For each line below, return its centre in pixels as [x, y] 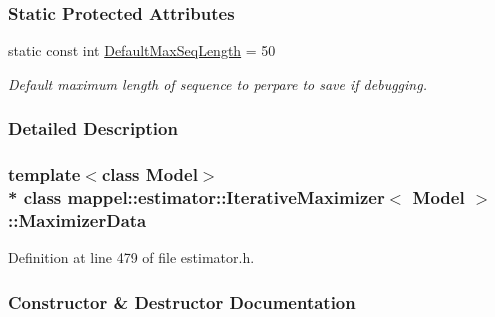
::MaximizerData [77, 220]
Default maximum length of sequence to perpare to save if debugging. [217, 83]
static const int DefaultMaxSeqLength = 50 [142, 50]
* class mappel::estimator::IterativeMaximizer [196, 197]
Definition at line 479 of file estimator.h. [131, 257]
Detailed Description [93, 128]
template [44, 174]
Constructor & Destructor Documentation [182, 301]
